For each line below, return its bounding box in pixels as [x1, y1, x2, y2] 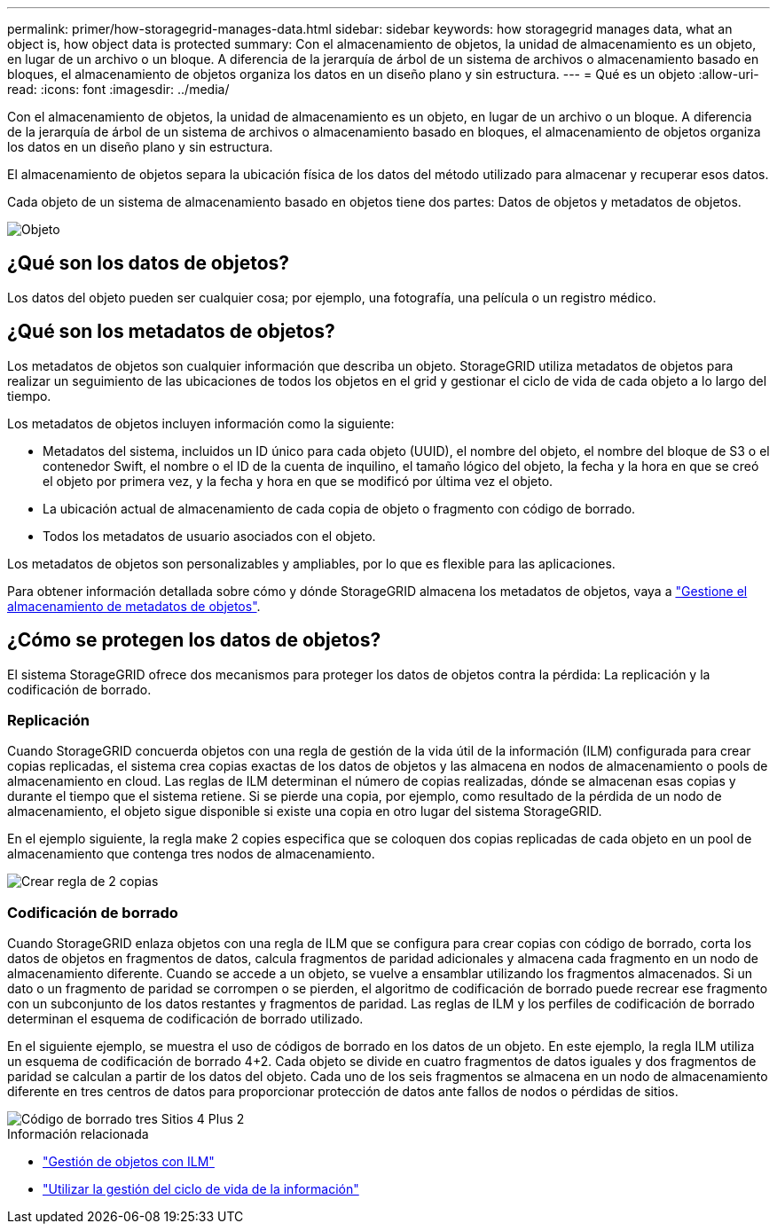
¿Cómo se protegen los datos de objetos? [7, 629, 381, 652]
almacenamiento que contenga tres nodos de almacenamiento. [7, 846, 375, 862]
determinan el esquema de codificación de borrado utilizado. [7, 1011, 364, 1027]
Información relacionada [7, 1126, 149, 1142]
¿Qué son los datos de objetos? [7, 252, 290, 275]
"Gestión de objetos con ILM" [43, 1154, 215, 1170]
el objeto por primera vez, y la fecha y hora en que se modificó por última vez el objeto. [43, 473, 553, 489]
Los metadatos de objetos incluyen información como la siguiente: [7, 415, 395, 431]
